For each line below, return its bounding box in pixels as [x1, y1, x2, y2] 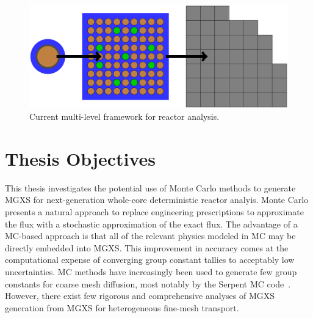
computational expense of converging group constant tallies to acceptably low [5, 253, 295, 266]
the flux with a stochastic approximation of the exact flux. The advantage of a [5, 217, 298, 230]
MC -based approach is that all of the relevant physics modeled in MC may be [5, 229, 296, 242]
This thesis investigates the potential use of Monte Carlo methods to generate [5, 181, 296, 194]
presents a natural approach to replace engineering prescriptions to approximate [5, 205, 304, 218]
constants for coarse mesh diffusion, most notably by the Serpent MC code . [5, 277, 291, 290]
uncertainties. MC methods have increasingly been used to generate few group [5, 265, 297, 278]
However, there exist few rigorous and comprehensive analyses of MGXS [5, 289, 275, 302]
